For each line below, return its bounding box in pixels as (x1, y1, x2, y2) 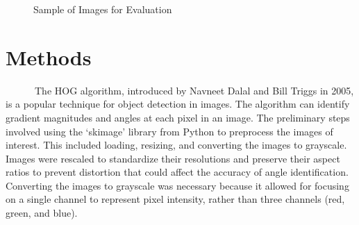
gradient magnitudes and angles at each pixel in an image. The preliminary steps (6, 110, 350, 124)
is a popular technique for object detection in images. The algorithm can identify (6, 97, 350, 111)
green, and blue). (6, 206, 78, 220)
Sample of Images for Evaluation (33, 2, 172, 16)
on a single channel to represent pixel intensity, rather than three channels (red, (6, 192, 345, 206)
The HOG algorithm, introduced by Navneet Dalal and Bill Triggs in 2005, (34, 83, 354, 97)
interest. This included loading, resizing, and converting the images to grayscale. (6, 137, 347, 152)
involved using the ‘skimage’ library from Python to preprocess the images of (6, 124, 333, 138)
